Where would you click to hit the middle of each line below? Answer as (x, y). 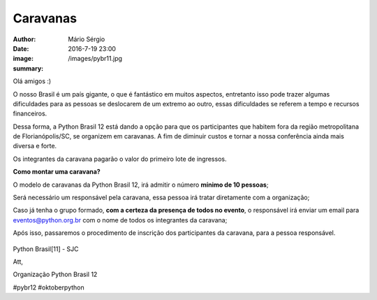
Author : (24, 39)
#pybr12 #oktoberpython (49, 287)
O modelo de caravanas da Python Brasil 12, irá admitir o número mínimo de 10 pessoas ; (141, 185)
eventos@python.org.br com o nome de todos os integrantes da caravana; (120, 220)
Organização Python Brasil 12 (55, 274)
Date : (21, 48)
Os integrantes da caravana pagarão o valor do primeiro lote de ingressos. (120, 159)
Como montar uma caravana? (57, 172)
